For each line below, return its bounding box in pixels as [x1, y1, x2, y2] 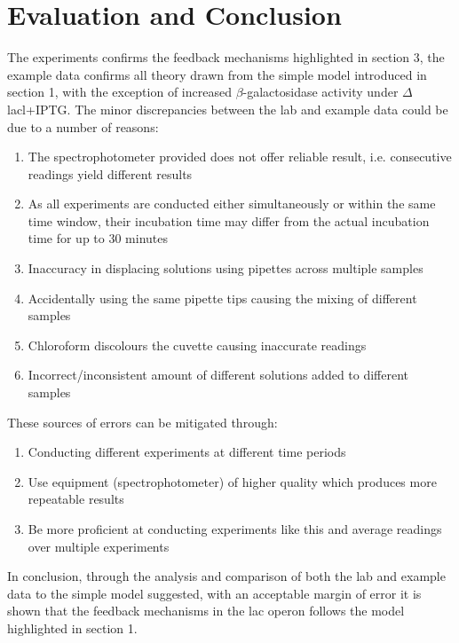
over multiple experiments [28, 537, 170, 555]
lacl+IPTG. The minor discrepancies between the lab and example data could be [7, 99, 448, 118]
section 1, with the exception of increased [7, 82, 232, 101]
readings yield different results [28, 164, 193, 183]
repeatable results [28, 490, 124, 508]
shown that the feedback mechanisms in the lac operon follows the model [7, 601, 405, 620]
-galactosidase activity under [242, 82, 399, 101]
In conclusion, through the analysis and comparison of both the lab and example [7, 567, 446, 585]
